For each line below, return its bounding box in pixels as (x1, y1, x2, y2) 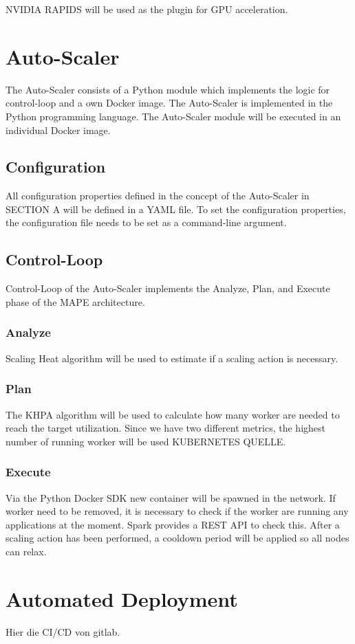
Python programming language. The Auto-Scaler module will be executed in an (6, 109, 341, 123)
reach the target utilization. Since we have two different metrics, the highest (6, 421, 325, 435)
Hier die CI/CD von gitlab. (6, 624, 120, 639)
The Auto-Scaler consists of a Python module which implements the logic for (6, 82, 330, 96)
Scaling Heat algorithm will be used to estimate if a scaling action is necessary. (6, 351, 338, 365)
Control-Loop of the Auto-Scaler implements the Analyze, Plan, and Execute (6, 281, 330, 296)
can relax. (6, 544, 47, 558)
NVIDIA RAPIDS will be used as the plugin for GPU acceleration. (6, 2, 288, 16)
